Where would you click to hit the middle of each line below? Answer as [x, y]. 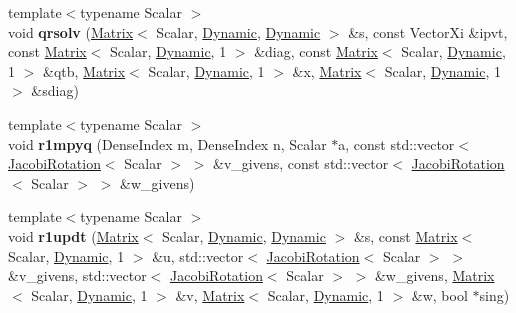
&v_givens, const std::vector [300, 163]
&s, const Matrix [405, 235]
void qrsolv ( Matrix [71, 31]
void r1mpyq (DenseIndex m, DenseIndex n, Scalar [167, 143]
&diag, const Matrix [316, 51]
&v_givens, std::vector [77, 275]
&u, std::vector [198, 255]
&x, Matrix [327, 70]
